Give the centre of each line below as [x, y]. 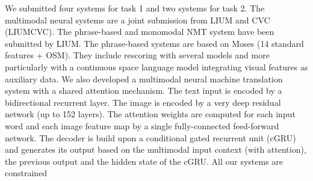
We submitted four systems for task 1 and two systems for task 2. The [135, 8]
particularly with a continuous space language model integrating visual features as [156, 66]
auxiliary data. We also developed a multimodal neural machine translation [144, 78]
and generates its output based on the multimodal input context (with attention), [156, 149]
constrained [26, 173]
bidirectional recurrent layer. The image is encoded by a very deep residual [143, 102]
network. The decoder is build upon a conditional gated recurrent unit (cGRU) [150, 137]
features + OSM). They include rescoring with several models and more [137, 55]
